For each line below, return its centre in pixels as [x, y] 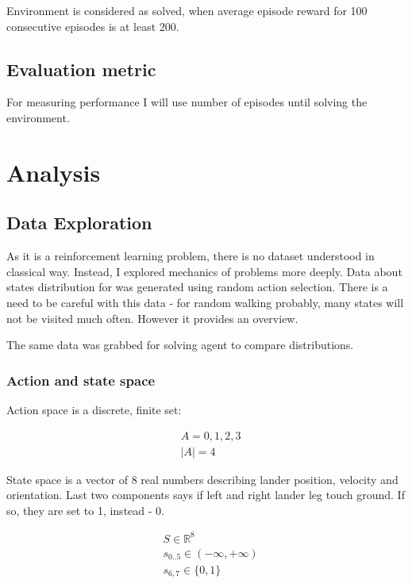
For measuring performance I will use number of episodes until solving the [187, 102]
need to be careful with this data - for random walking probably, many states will [205, 302]
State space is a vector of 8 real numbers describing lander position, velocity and [202, 479]
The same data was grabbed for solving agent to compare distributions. [180, 345]
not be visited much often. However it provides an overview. [152, 318]
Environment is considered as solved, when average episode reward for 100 [187, 10]
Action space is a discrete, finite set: [94, 409]
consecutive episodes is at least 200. [93, 26]
